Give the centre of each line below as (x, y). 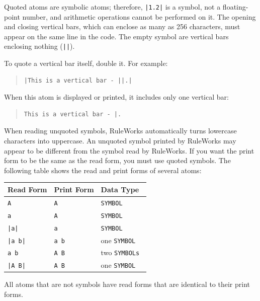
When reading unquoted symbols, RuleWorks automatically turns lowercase (120, 131)
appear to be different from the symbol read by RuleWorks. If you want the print (129, 150)
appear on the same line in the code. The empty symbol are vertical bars (116, 36)
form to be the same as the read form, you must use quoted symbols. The (117, 160)
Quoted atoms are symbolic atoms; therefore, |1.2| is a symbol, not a (112, 7)
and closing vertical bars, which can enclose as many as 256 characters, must (122, 26)
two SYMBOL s (120, 252)
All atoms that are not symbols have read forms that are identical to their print (127, 284)
